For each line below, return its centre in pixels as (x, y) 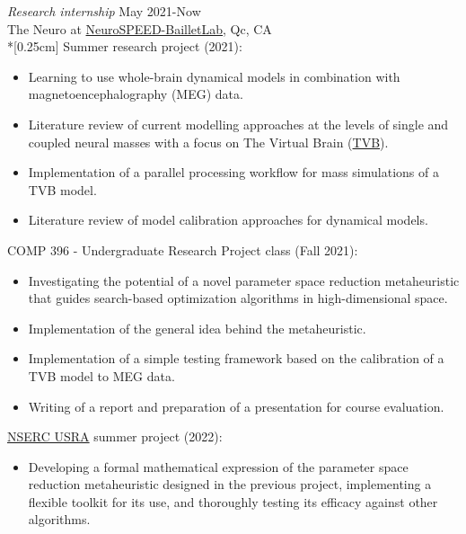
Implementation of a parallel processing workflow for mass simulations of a (233, 172)
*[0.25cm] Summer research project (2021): (125, 46)
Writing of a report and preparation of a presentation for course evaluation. (236, 406)
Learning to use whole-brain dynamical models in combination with (214, 76)
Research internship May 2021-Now (104, 11)
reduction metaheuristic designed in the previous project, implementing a (230, 484)
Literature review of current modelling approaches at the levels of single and (238, 124)
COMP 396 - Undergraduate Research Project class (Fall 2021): (183, 249)
